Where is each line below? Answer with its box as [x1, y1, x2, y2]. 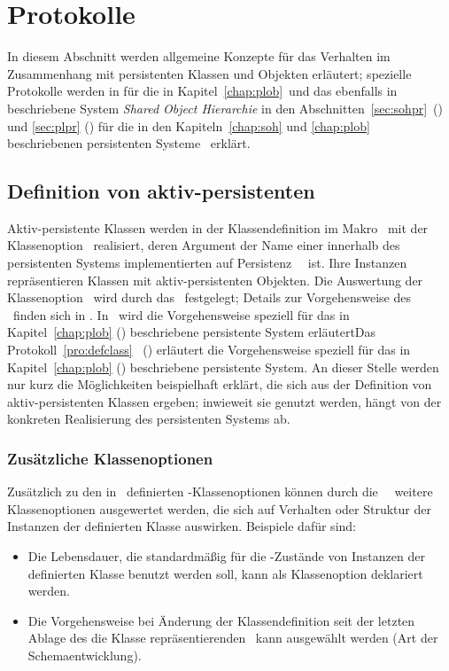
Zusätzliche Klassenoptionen [7, 447, 213, 469]
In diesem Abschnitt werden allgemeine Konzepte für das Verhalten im [7, 47, 391, 66]
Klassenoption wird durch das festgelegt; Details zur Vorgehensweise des [7, 288, 411, 307]
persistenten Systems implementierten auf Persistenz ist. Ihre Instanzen [7, 254, 407, 272]
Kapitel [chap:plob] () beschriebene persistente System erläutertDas [7, 323, 376, 341]
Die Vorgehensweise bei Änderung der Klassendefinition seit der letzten [27, 611, 415, 629]
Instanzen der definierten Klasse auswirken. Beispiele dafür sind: [7, 517, 356, 535]
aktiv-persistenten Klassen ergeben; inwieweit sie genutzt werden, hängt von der [7, 392, 442, 410]
